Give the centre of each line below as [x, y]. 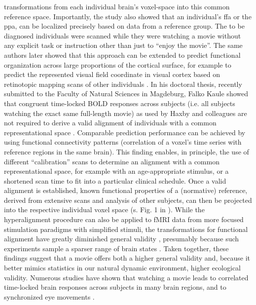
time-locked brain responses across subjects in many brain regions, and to [115, 287]
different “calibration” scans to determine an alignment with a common [112, 161]
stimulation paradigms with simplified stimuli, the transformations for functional [126, 229]
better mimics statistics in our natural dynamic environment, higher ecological [123, 268]
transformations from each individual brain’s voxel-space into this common [117, 6]
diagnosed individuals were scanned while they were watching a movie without [123, 35]
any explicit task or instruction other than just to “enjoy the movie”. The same [123, 45]
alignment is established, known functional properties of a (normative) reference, [126, 190]
